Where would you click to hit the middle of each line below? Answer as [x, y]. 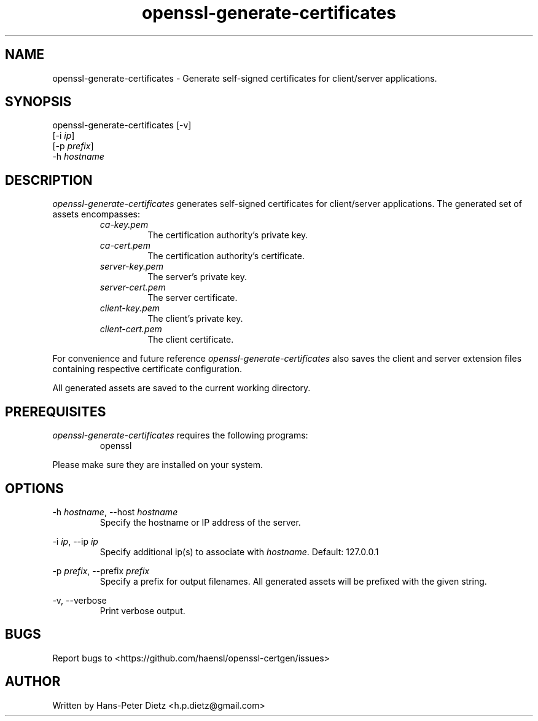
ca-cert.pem [125, 246]
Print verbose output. [142, 610]
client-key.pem [130, 308]
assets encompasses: [96, 214]
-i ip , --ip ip [75, 541]
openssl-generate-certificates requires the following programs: [180, 435]
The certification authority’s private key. [228, 235]
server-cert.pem [133, 287]
